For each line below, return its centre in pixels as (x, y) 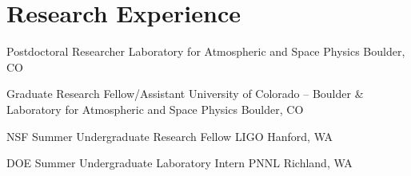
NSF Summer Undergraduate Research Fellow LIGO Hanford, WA (170, 136)
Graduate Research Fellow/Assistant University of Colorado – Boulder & (185, 94)
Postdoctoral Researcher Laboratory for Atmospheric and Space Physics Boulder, (206, 51)
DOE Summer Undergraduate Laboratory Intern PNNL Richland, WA (180, 163)
